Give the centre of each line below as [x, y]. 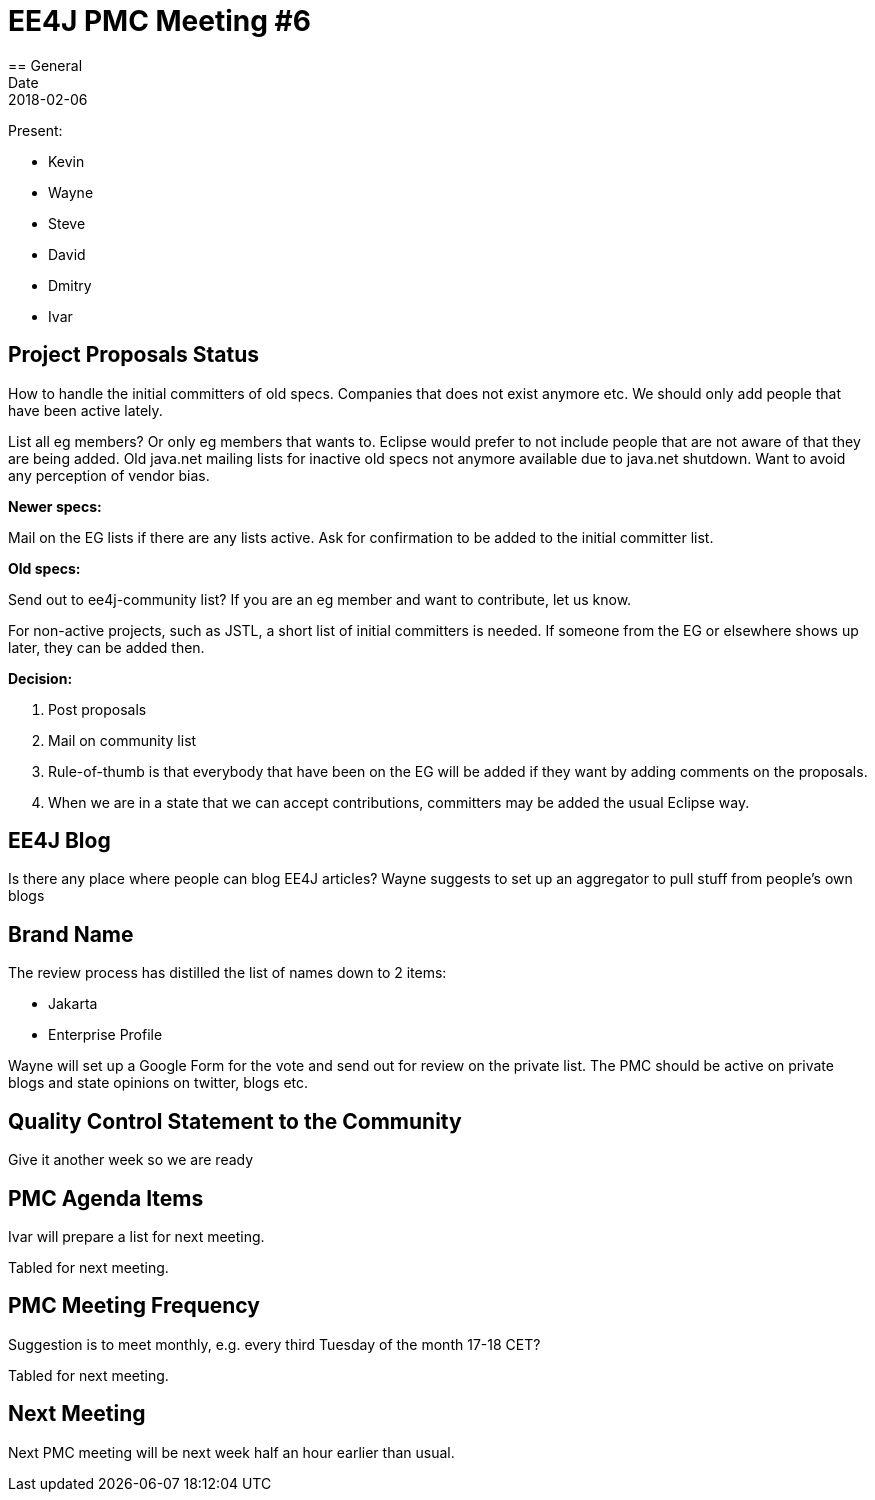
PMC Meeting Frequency [134, 1306]
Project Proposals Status [134, 355]
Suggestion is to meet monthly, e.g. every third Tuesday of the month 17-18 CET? [274, 1344]
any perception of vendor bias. [109, 475]
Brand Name [71, 934]
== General [45, 65]
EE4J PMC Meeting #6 [159, 21]
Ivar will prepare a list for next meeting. [136, 1236]
